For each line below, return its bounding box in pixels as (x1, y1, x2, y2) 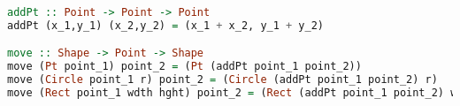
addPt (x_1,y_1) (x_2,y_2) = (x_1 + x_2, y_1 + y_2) (7, 19, 324, 32)
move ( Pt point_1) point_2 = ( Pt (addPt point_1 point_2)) (7, 60, 362, 73)
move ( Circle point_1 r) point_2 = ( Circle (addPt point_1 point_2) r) (7, 73, 438, 87)
